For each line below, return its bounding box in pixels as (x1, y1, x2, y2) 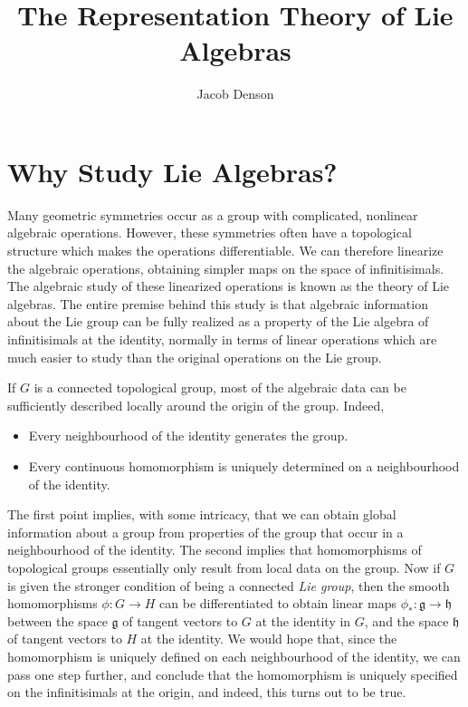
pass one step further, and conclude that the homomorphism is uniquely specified (7, 664, 458, 683)
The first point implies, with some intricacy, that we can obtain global (7, 505, 396, 524)
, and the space (364, 611, 449, 630)
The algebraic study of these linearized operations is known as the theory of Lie (7, 276, 449, 295)
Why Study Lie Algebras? (7, 152, 338, 189)
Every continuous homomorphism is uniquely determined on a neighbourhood (28, 456, 460, 475)
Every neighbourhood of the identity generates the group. (28, 426, 349, 445)
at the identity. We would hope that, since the (140, 629, 397, 648)
